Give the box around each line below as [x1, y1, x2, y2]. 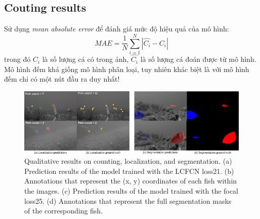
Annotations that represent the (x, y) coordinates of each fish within [24, 175, 237, 186]
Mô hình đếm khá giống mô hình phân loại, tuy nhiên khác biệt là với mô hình [4, 63, 249, 74]
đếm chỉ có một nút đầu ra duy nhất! [4, 74, 120, 84]
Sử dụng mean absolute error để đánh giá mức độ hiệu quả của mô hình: [4, 23, 229, 34]
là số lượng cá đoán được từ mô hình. [140, 54, 256, 64]
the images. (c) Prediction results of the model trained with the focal [24, 186, 238, 196]
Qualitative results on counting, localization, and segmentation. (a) [24, 156, 232, 166]
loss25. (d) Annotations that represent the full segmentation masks [24, 195, 232, 206]
